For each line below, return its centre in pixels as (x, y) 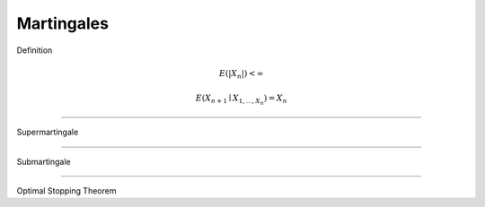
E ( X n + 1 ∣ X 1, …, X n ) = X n (241, 100)
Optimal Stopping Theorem (66, 191)
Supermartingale (48, 132)
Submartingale (44, 161)
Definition (35, 50)
